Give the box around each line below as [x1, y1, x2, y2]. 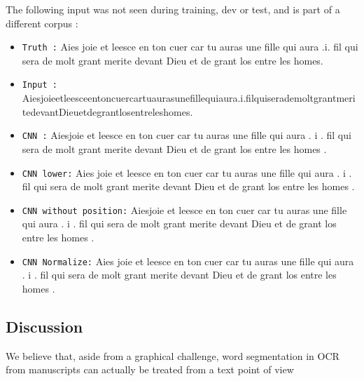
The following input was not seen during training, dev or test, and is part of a [6, 2, 340, 16]
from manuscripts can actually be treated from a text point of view [6, 362, 294, 377]
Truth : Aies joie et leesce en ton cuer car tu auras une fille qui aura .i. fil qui [22, 39, 358, 54]
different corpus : [6, 15, 78, 30]
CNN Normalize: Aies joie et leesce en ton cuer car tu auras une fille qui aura [22, 253, 354, 268]
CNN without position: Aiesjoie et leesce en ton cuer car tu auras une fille [22, 202, 347, 217]
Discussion [6, 315, 83, 337]
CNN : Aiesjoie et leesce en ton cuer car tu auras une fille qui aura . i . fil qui [22, 128, 351, 142]
